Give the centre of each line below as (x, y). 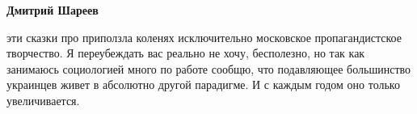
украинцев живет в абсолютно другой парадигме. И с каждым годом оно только (203, 84)
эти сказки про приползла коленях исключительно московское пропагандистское (204, 37)
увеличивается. (43, 100)
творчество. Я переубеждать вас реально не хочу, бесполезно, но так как (186, 53)
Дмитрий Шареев (53, 10)
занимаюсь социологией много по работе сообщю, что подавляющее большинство (209, 68)
